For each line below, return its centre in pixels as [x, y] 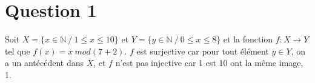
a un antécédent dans [44, 63]
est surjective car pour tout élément [203, 51]
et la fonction [248, 39]
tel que [18, 51]
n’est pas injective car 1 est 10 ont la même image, [209, 63]
